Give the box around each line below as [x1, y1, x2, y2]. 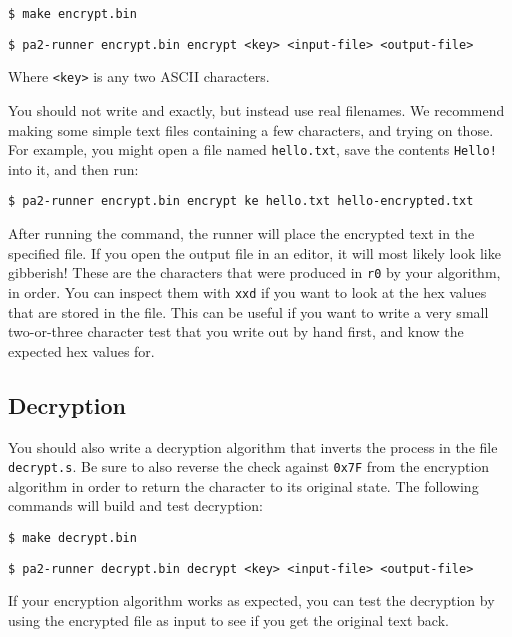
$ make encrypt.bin [8, 7, 137, 21]
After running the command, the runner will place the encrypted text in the [8, 223, 475, 244]
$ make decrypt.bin [8, 530, 137, 545]
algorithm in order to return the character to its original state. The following [8, 475, 479, 496]
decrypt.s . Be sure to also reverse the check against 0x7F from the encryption [8, 456, 490, 477]
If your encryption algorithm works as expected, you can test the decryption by [8, 590, 495, 611]
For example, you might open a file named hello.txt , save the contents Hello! [8, 139, 497, 160]
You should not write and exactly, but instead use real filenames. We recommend [8, 99, 505, 120]
